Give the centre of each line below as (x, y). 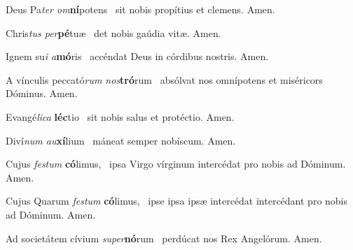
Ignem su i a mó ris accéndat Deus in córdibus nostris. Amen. (137, 56)
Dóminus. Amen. (42, 93)
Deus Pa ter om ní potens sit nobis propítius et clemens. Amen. (140, 9)
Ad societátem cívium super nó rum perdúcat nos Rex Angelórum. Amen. (164, 238)
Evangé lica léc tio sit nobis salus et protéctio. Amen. (120, 116)
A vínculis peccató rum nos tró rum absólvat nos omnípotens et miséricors (164, 79)
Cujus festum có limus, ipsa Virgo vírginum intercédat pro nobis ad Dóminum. (176, 164)
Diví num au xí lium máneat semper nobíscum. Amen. (121, 140)
